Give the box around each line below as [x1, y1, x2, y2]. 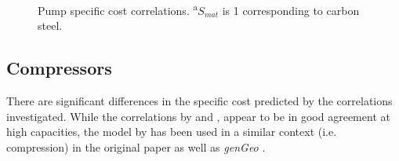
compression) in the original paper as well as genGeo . [6, 138, 266, 155]
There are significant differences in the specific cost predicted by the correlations [6, 93, 393, 109]
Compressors [6, 56, 112, 80]
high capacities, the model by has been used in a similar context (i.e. [6, 123, 337, 140]
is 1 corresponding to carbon [222, 2, 360, 18]
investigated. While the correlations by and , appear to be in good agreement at [6, 108, 390, 124]
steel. [38, 17, 63, 34]
